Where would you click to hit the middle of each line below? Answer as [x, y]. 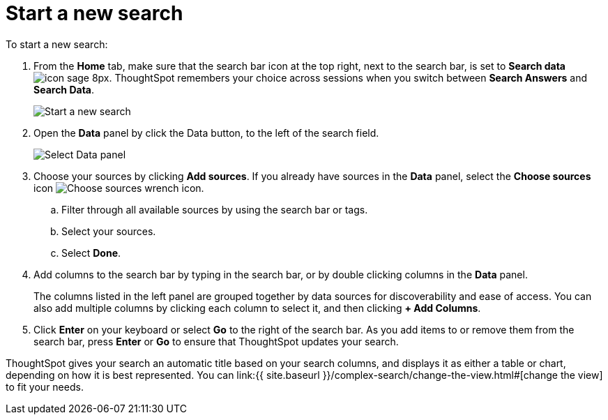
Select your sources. [109, 231]
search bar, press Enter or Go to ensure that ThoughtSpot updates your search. [216, 341]
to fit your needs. [45, 387]
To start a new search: [57, 44]
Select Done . [91, 253]
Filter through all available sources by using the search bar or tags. [215, 209]
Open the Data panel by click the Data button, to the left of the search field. [206, 133]
